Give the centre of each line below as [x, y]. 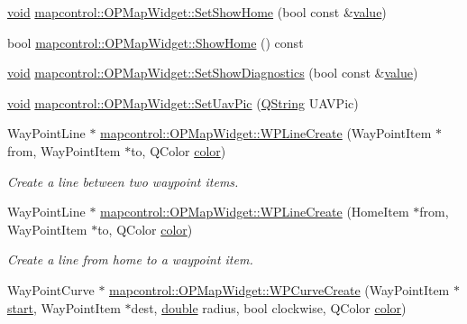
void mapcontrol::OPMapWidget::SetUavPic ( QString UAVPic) [183, 102]
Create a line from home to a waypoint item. [130, 259]
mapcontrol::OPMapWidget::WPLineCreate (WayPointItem [266, 133]
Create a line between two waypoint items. [123, 181]
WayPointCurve [51, 289]
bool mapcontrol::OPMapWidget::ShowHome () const [156, 42]
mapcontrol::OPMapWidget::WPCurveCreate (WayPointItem [279, 289]
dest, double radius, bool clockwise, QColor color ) [269, 307]
